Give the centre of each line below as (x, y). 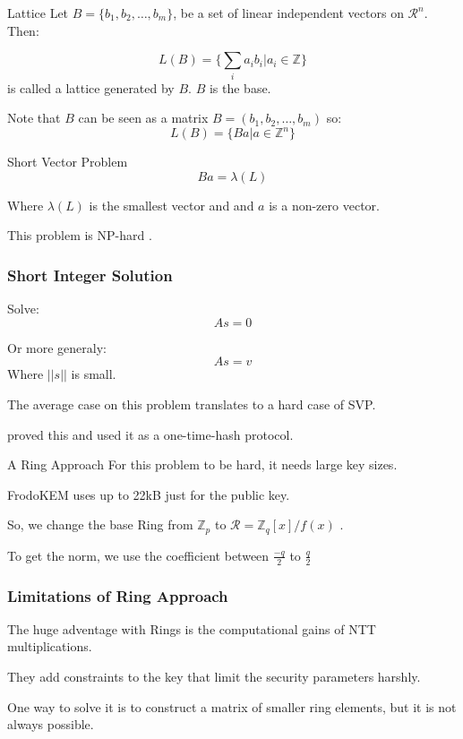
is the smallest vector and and (171, 205)
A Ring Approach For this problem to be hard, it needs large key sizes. (202, 464)
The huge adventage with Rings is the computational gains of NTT (192, 628)
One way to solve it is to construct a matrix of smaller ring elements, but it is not (232, 706)
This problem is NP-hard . (80, 235)
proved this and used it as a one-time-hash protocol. (150, 434)
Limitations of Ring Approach (118, 595)
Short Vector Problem (68, 162)
